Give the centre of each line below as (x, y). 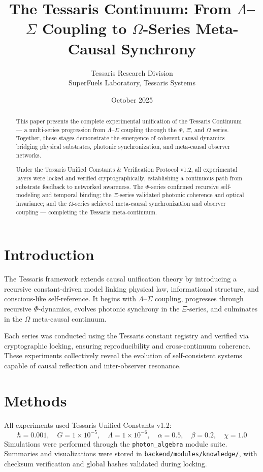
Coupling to (84, 28)
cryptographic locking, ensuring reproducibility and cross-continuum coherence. (127, 345)
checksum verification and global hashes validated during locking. (106, 463)
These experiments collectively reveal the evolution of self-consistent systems (123, 355)
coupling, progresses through (199, 298)
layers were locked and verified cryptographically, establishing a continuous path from (129, 178)
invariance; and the (41, 203)
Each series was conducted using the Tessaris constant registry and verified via (126, 336)
